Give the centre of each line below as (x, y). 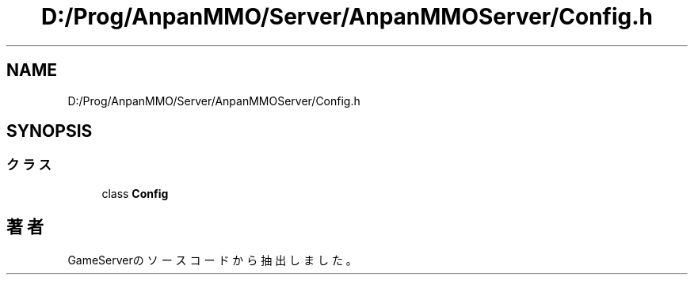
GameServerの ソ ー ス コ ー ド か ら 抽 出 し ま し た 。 (212, 260)
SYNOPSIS (50, 131)
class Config (135, 193)
